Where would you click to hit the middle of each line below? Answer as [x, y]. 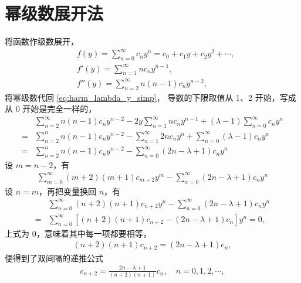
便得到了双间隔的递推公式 [54, 258]
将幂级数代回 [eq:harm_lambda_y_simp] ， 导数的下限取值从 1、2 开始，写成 [150, 97]
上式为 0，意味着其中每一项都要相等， [78, 233]
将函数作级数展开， [42, 41]
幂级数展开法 [54, 13]
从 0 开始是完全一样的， [51, 109]
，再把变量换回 [68, 191]
